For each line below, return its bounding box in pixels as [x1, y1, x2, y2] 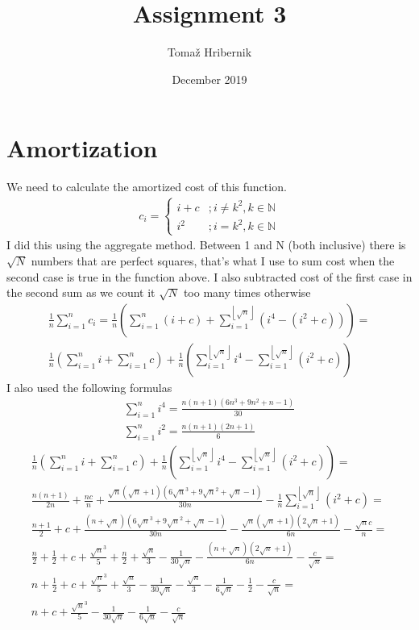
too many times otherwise [183, 284, 311, 301]
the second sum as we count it [6, 284, 156, 301]
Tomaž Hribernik [167, 44, 252, 60]
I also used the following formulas [6, 378, 172, 395]
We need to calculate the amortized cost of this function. [6, 178, 287, 195]
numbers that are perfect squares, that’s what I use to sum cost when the [31, 252, 395, 269]
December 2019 [172, 70, 247, 87]
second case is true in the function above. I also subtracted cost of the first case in [6, 268, 413, 285]
